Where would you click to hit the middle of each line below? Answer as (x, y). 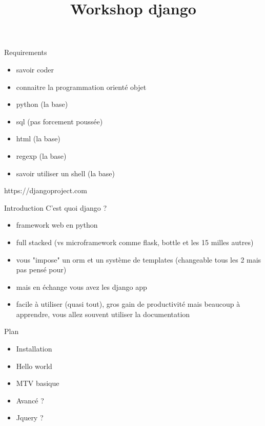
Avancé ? (30, 400)
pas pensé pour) (41, 270)
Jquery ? (30, 418)
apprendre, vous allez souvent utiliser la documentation (103, 314)
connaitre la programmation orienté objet (81, 87)
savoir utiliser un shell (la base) (65, 173)
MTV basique (38, 383)
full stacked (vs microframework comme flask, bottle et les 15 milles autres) (135, 242)
